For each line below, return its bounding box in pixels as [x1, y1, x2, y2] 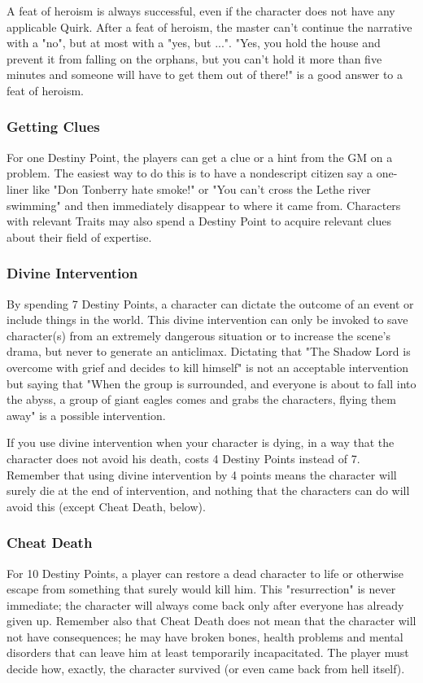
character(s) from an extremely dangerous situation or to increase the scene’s [7, 326, 391, 344]
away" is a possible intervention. [7, 406, 166, 423]
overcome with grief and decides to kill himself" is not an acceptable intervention [7, 358, 409, 375]
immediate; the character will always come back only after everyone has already [7, 596, 404, 613]
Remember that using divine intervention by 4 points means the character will [7, 466, 397, 483]
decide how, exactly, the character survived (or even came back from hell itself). [7, 660, 405, 677]
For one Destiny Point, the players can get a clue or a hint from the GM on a [7, 148, 393, 165]
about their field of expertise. [7, 228, 152, 245]
